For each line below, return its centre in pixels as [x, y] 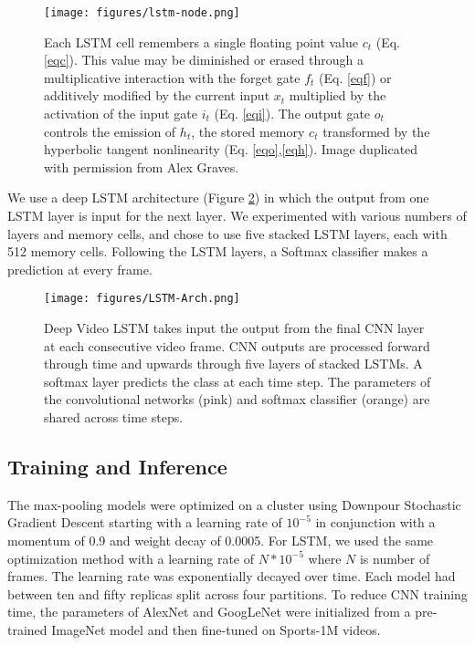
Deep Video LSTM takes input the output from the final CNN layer [234, 328]
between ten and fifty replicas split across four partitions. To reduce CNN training [237, 593]
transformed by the [376, 131]
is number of [395, 558]
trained [27, 629]
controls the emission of [110, 131]
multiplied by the [338, 95]
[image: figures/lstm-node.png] [142, 13]
